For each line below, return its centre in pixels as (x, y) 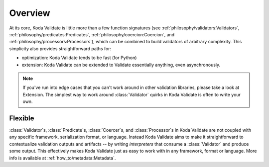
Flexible (22, 118)
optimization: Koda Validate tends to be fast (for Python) (79, 58)
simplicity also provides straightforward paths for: (60, 48)
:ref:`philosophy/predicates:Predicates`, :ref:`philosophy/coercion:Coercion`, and (92, 34)
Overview (30, 13)
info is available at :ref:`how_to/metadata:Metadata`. (63, 158)
